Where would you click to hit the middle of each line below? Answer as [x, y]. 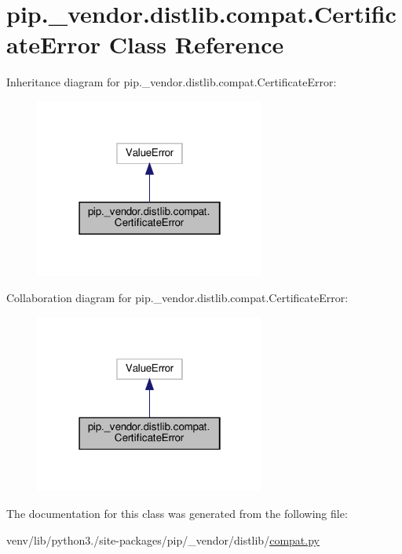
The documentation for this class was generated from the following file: [177, 513]
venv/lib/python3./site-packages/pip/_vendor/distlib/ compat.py [163, 539]
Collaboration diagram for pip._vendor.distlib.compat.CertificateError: [177, 298]
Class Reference [196, 44]
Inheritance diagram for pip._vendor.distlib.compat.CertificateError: [172, 82]
